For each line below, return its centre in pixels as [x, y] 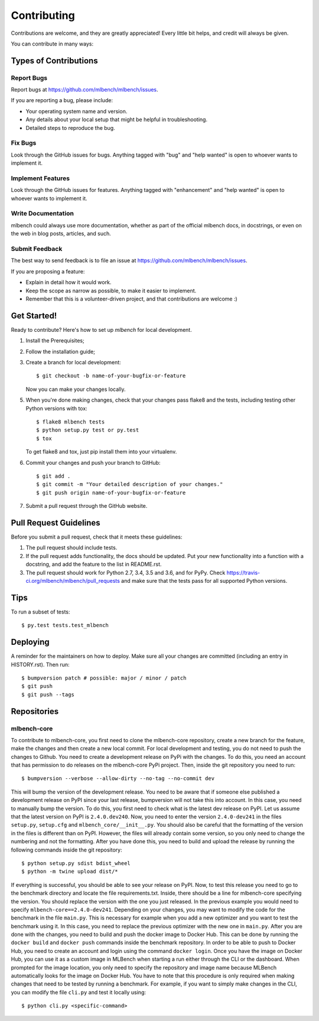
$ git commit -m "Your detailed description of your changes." [130, 485]
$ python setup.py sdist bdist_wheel [76, 863]
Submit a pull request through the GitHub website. [87, 506]
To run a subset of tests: [40, 612]
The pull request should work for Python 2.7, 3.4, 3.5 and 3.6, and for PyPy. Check [126, 572]
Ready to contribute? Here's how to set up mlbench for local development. [101, 330]
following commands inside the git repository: [66, 850]
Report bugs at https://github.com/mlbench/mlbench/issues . [85, 90]
